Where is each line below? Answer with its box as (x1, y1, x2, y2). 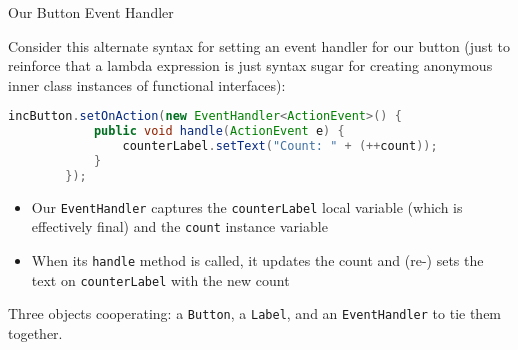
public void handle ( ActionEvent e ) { (93, 124, 345, 139)
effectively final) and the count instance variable (31, 216, 328, 237)
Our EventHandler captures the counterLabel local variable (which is (31, 196, 463, 217)
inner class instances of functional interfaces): (8, 74, 286, 95)
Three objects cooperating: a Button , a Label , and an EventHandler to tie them (8, 303, 502, 324)
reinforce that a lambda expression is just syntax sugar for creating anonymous (8, 55, 493, 76)
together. (8, 323, 63, 344)
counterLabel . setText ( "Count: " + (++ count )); (122, 139, 438, 154)
